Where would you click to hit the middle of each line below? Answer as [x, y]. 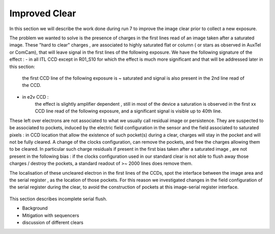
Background [35, 208]
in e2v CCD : [35, 97]
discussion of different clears [53, 222]
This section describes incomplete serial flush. [58, 199]
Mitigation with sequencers [51, 215]
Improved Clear [43, 13]
